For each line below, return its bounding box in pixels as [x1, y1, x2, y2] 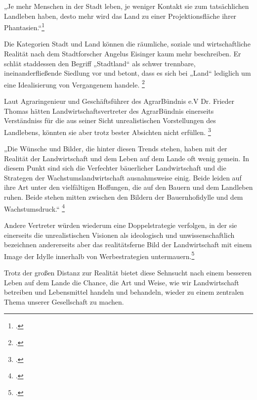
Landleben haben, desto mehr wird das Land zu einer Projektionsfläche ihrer [4, 10, 237, 21]
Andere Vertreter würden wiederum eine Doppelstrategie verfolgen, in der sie [4, 220, 237, 230]
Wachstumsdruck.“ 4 [4, 202, 65, 214]
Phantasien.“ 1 [4, 21, 44, 32]
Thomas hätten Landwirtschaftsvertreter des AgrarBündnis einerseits [4, 105, 214, 116]
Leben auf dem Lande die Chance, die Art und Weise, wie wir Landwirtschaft [4, 277, 239, 287]
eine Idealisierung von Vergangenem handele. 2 [4, 78, 145, 89]
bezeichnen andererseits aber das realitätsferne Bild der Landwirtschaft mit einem [4, 239, 252, 250]
